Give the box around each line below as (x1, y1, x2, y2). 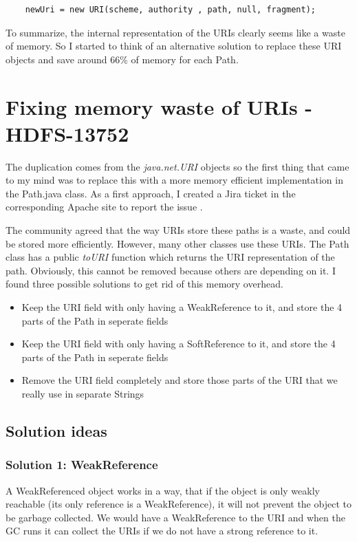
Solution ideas (6, 420, 107, 441)
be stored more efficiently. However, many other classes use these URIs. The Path (6, 236, 349, 250)
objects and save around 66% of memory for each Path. (6, 52, 239, 66)
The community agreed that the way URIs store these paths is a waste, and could (6, 223, 351, 237)
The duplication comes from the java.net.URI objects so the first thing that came (6, 159, 349, 173)
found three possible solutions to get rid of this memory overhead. (6, 277, 283, 291)
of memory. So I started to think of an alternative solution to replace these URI (6, 39, 342, 53)
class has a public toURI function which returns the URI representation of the (6, 250, 335, 264)
